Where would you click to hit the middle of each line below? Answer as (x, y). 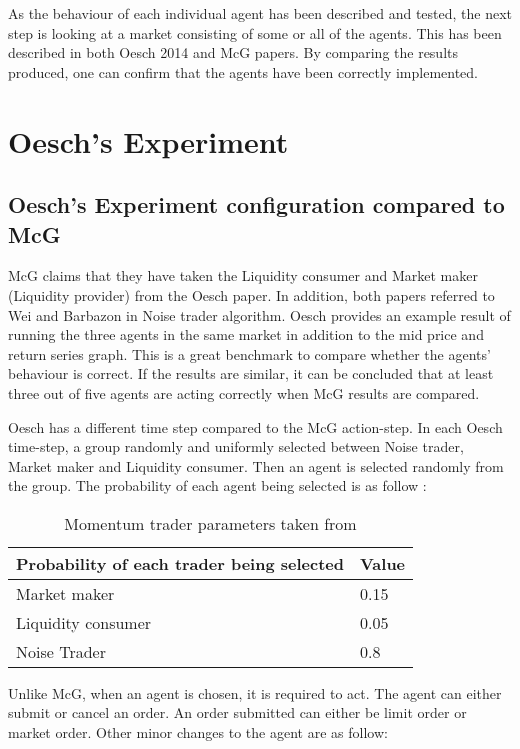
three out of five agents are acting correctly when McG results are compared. (244, 392)
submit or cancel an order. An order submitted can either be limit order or (237, 712)
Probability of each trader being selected (180, 563)
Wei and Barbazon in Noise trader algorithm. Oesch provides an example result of (259, 314)
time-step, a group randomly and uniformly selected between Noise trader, (236, 446)
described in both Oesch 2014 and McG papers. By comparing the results (233, 52)
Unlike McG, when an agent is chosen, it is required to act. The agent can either (255, 692)
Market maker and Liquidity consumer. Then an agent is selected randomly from (256, 465)
